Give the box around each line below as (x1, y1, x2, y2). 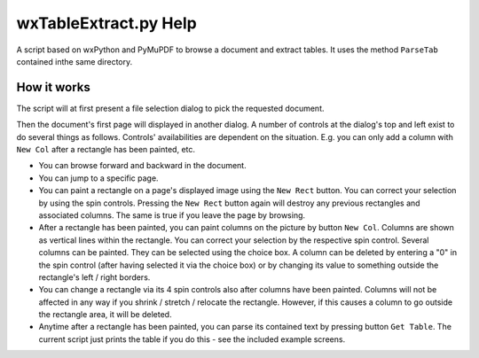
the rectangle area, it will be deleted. (38, 309, 172, 320)
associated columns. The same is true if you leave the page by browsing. (38, 209, 306, 221)
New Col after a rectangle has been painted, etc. (16, 144, 195, 155)
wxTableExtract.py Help (16, 13, 197, 33)
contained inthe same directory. (16, 56, 133, 66)
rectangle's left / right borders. (38, 271, 151, 283)
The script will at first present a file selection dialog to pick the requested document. (16, 103, 325, 113)
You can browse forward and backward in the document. (38, 160, 247, 171)
